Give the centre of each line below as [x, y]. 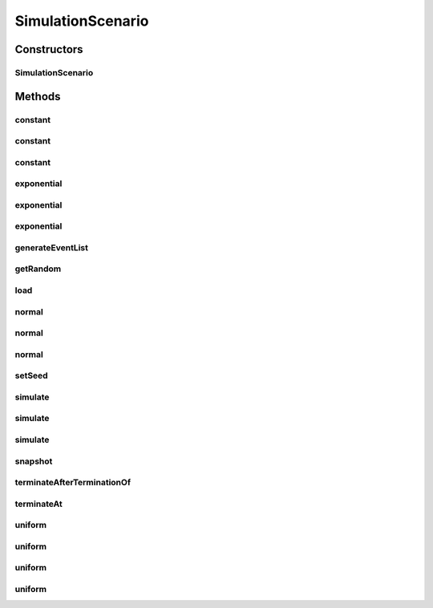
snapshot [34, 461]
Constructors [49, 49]
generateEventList [51, 247]
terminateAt [39, 504]
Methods [38, 96]
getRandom [38, 269]
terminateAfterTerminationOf [73, 483]
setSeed [31, 375]
